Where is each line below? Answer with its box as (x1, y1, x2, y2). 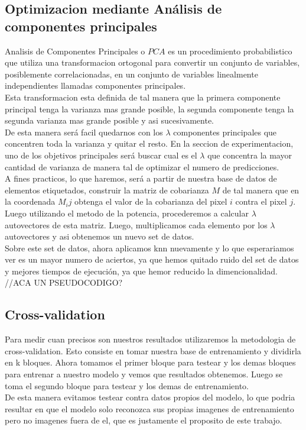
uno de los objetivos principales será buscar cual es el (5, 148, 197, 161)
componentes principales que (173, 125, 277, 138)
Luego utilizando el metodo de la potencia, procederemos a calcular (5, 206, 249, 219)
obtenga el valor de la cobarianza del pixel (74, 195, 227, 208)
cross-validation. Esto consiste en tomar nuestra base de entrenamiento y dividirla (5, 344, 301, 357)
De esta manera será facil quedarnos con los (5, 125, 163, 138)
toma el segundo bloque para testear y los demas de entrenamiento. (5, 379, 249, 392)
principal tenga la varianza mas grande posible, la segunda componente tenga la (5, 102, 294, 115)
